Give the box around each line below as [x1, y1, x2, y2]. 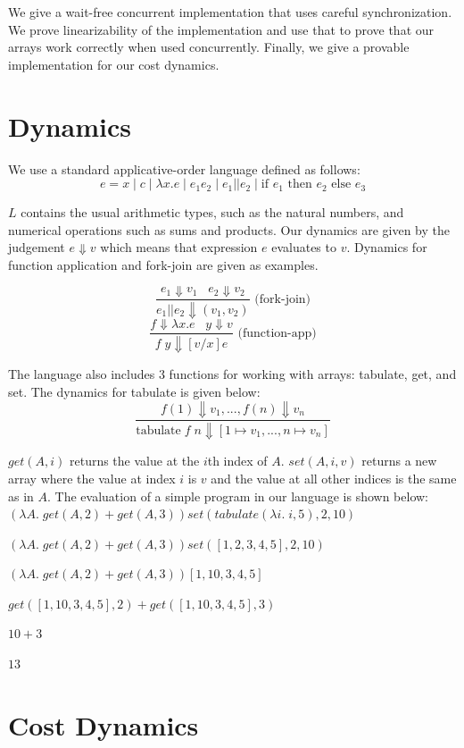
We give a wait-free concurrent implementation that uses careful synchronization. [8, 3, 452, 21]
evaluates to [271, 238, 336, 256]
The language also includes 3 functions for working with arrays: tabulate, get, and [8, 365, 457, 383]
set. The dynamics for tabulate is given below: [8, 382, 261, 400]
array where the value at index [8, 468, 176, 487]
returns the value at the [69, 451, 200, 470]
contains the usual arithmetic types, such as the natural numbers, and [21, 203, 404, 222]
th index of [207, 451, 268, 470]
